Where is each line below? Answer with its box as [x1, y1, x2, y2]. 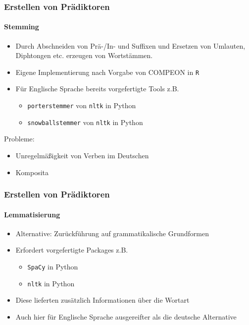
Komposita [15, 167, 49, 177]
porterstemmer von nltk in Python [27, 100, 136, 111]
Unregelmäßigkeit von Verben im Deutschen [15, 150, 149, 160]
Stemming [4, 21, 39, 32]
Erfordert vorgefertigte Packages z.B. [15, 245, 128, 255]
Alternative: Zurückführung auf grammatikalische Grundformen [15, 228, 209, 238]
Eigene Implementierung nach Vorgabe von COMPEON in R [15, 66, 199, 77]
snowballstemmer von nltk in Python [27, 117, 143, 127]
